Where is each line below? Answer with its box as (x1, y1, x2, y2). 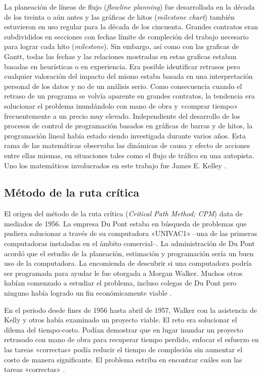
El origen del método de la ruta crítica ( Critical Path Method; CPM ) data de (4, 208, 243, 219)
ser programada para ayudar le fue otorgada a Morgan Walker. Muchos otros (4, 267, 243, 278)
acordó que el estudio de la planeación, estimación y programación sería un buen (4, 248, 254, 258)
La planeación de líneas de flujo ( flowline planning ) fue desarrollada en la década (4, 2, 255, 12)
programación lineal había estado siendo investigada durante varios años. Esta (4, 130, 246, 140)
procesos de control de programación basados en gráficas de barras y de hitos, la (4, 120, 253, 131)
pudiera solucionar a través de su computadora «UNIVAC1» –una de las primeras (4, 228, 257, 239)
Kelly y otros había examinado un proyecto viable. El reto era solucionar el (4, 314, 237, 325)
